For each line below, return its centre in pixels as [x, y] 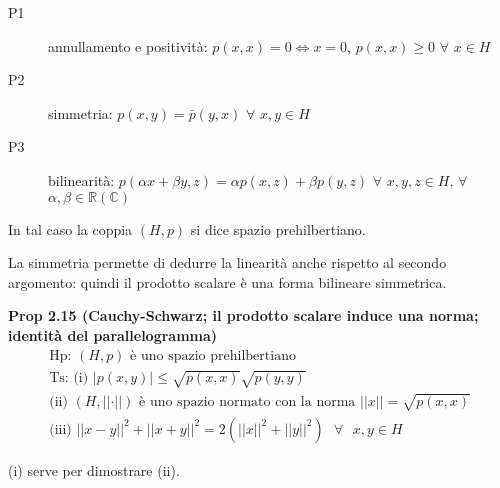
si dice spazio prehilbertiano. [278, 228]
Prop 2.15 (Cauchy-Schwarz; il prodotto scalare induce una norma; [243, 315]
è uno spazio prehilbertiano [213, 355]
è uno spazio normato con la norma [247, 401]
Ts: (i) [69, 378]
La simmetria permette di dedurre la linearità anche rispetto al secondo [227, 262]
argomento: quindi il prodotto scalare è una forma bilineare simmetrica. [227, 281]
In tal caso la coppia [70, 228]
